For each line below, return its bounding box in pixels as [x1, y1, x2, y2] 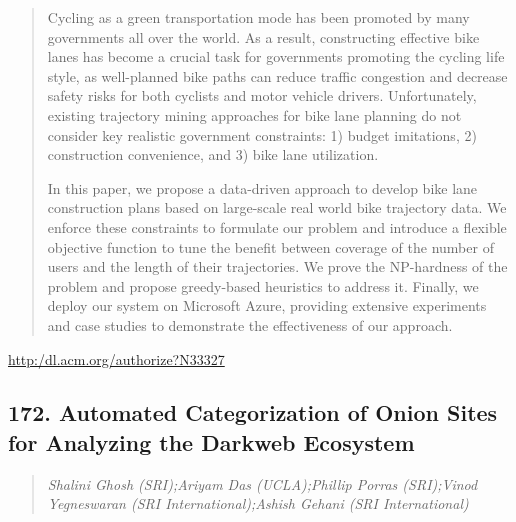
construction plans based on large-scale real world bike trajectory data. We [47, 197, 507, 218]
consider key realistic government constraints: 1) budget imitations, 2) [47, 124, 477, 145]
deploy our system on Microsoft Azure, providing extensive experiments [47, 295, 487, 316]
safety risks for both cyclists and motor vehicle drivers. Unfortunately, [47, 85, 477, 106]
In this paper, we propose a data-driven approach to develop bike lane [47, 177, 478, 198]
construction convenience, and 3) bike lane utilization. [47, 144, 379, 165]
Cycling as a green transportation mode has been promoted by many [47, 7, 470, 27]
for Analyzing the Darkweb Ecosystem [8, 426, 415, 457]
